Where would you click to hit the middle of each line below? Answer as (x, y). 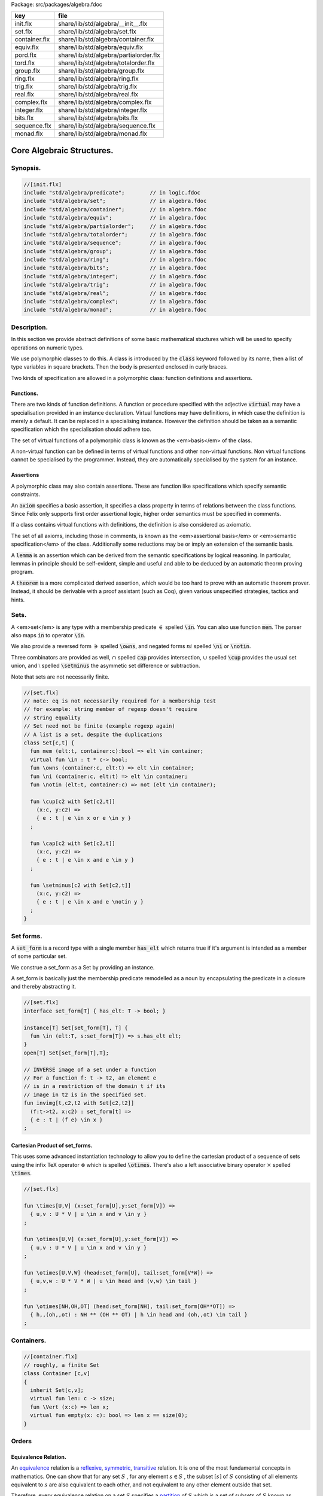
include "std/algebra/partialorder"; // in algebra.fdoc (115, 226)
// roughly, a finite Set (62, 1365)
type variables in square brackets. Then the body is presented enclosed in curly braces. (119, 367)
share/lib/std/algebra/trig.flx (97, 87)
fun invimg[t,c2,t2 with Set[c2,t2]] (79, 1103)
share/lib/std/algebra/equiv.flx (100, 47)
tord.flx (25, 63)
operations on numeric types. (47, 348)
